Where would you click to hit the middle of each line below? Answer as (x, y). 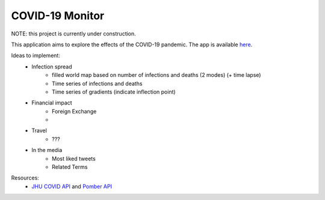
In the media (47, 150)
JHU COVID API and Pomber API (72, 186)
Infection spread (52, 67)
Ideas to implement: (36, 56)
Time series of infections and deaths (97, 83)
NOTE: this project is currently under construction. (74, 34)
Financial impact (52, 103)
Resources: (25, 178)
